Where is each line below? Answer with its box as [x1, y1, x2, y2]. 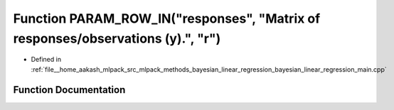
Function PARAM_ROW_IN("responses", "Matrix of [13, 11, 321, 26]
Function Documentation [13, 84, 126, 96]
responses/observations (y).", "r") [13, 31, 221, 46]
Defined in [31, 55, 62, 64]
